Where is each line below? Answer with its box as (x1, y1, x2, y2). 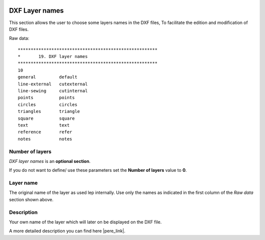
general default (18, 74, 78, 80)
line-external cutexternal (18, 81, 88, 87)
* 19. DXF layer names (18, 54, 88, 59)
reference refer (18, 129, 73, 135)
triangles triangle (18, 108, 80, 114)
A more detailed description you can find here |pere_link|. (9, 228, 126, 234)
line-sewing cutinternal (18, 88, 88, 94)
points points (18, 95, 75, 101)
